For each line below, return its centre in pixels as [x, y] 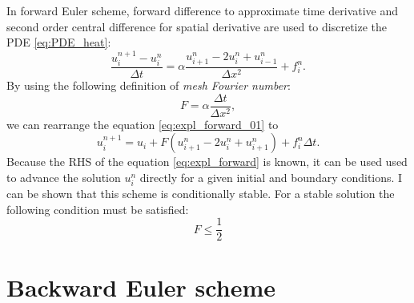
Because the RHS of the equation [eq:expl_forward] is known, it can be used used [207, 162]
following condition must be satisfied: [98, 209]
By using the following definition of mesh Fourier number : [149, 85]
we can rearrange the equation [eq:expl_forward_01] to [143, 124]
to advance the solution [64, 177]
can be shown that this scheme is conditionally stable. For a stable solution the [201, 194]
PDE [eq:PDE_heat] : [59, 42]
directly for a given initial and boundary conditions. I [271, 177]
